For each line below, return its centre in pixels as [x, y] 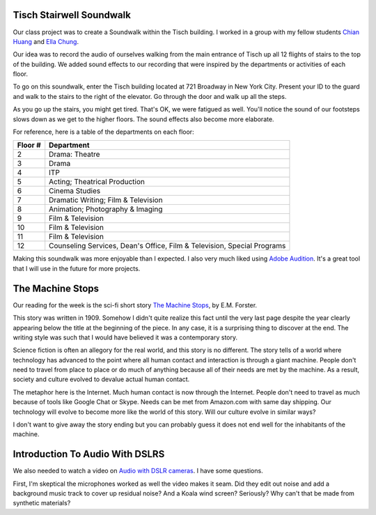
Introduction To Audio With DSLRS [89, 454]
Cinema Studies [75, 191]
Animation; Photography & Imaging [106, 209]
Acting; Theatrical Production [97, 182]
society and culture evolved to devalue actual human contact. [101, 379]
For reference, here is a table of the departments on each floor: [103, 132]
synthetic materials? [42, 503]
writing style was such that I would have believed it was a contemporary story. [125, 337]
